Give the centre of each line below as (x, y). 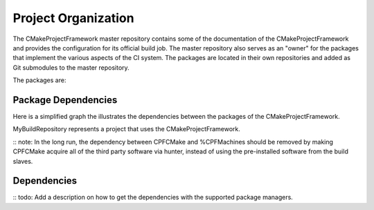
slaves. (23, 161)
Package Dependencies (65, 100)
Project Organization (73, 18)
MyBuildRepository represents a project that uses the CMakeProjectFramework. (126, 129)
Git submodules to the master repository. (71, 67)
